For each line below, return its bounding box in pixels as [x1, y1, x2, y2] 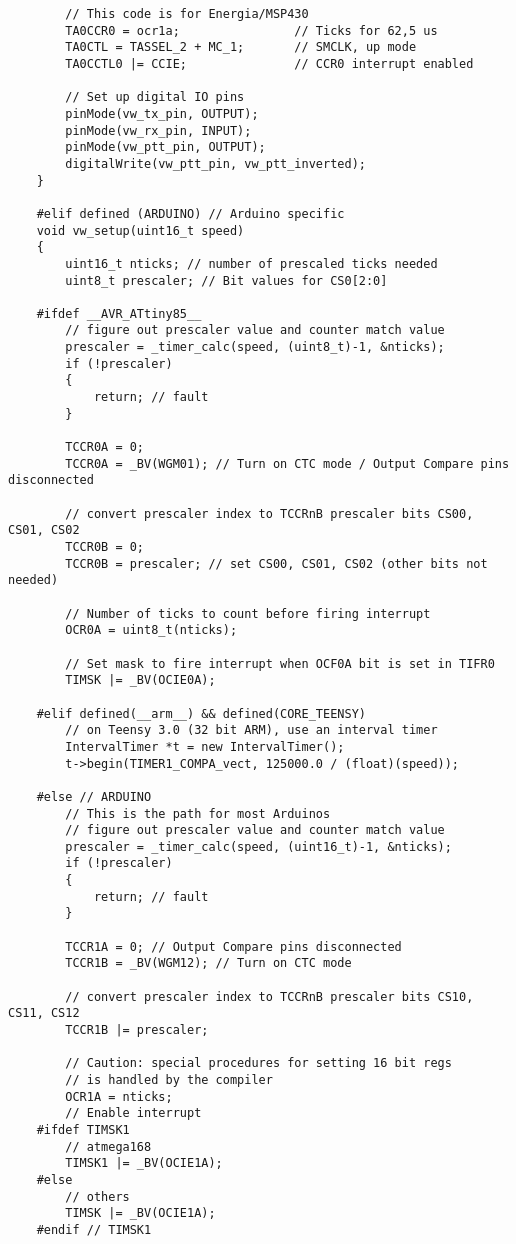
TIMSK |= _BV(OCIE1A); [65, 1206, 216, 1221]
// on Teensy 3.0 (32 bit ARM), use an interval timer [65, 723, 438, 738]
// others [65, 1189, 130, 1204]
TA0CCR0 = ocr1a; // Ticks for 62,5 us [65, 23, 438, 38]
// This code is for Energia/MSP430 [65, 7, 309, 21]
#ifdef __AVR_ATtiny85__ [36, 306, 202, 321]
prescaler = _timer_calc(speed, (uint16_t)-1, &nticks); [65, 839, 452, 854]
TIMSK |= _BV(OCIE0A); [65, 673, 216, 688]
